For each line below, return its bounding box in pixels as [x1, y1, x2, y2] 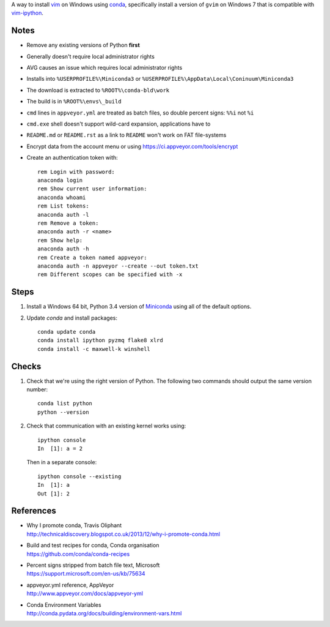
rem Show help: [37, 236, 83, 244]
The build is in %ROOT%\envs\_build [26, 98, 122, 105]
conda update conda [37, 328, 96, 335]
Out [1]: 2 [37, 490, 70, 497]
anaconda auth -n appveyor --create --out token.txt [37, 262, 199, 269]
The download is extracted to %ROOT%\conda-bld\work [26, 86, 170, 94]
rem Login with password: [37, 168, 116, 175]
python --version [37, 408, 89, 416]
